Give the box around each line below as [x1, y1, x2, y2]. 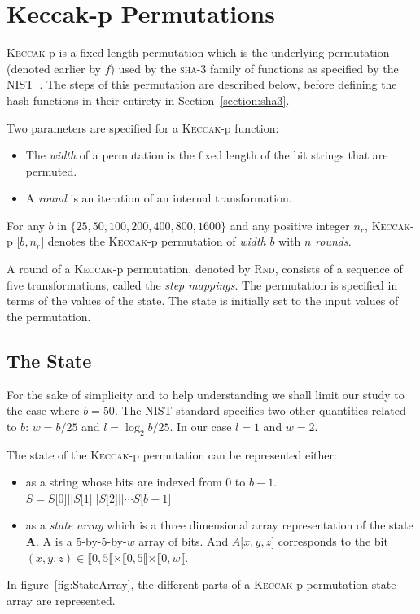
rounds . [315, 233, 352, 250]
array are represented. [7, 591, 116, 608]
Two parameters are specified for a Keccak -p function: [7, 119, 279, 136]
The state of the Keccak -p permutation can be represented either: [7, 446, 337, 463]
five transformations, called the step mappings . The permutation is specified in [7, 276, 398, 293]
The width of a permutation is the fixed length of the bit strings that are [25, 146, 388, 163]
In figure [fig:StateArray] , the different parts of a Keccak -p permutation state [7, 576, 396, 593]
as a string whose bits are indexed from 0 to [25, 473, 246, 490]
